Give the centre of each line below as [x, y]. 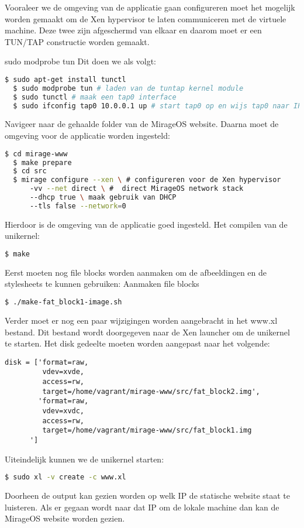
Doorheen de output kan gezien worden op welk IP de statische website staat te [147, 496]
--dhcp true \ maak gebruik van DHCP [103, 198]
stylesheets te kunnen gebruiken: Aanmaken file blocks [102, 284]
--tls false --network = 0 [78, 206]
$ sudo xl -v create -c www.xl [65, 477]
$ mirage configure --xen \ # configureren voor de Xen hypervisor [147, 180]
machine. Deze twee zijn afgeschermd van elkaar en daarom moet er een [133, 30]
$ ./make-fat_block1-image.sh [63, 302]
